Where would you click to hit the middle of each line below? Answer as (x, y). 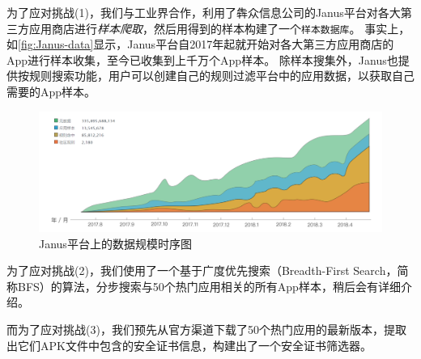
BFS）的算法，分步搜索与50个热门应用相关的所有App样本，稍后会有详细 (209, 286)
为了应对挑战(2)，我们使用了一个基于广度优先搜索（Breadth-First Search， (202, 270)
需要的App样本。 (51, 92)
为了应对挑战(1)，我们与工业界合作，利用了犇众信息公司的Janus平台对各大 (204, 12)
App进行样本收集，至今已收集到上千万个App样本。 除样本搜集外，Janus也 (202, 59)
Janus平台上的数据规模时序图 (115, 243)
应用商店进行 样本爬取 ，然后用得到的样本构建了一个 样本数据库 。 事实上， (219, 28)
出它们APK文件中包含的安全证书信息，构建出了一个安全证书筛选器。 (189, 345)
